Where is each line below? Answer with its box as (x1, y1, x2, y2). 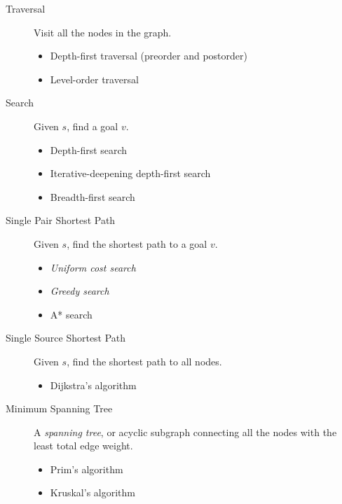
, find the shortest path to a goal (67, 236, 207, 251)
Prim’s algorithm (50, 461, 123, 476)
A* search (50, 307, 93, 321)
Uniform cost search (50, 260, 136, 274)
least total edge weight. (34, 438, 133, 453)
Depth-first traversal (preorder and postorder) (50, 48, 247, 63)
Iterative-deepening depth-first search (50, 166, 211, 181)
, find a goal (67, 118, 118, 133)
